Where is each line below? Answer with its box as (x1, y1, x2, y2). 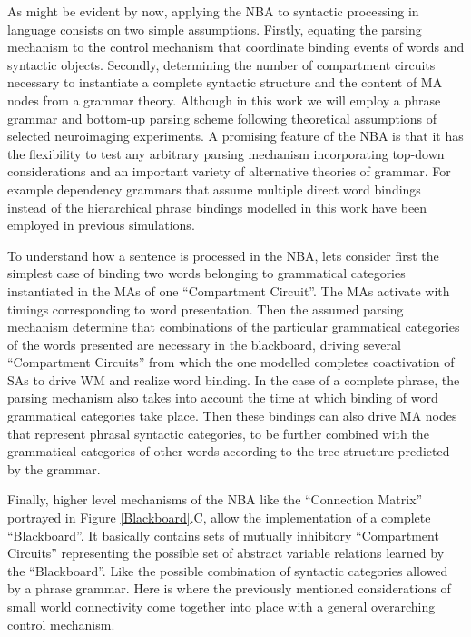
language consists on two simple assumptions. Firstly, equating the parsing (7, 19, 422, 38)
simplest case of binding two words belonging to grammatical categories (7, 264, 406, 283)
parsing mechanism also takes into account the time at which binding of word (7, 388, 438, 407)
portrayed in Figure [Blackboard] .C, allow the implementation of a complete (7, 508, 431, 527)
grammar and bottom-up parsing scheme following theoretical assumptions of (7, 108, 437, 127)
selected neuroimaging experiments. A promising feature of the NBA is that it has (7, 126, 464, 145)
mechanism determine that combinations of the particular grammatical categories (7, 317, 460, 336)
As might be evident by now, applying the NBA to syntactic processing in (7, 2, 419, 20)
